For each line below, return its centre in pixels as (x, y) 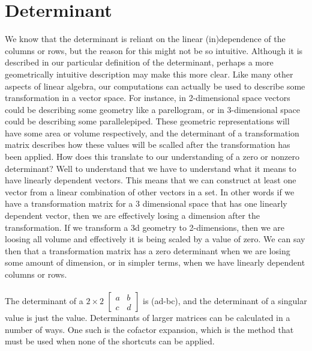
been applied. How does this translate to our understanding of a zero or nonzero (152, 157)
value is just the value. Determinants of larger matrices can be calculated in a (148, 318)
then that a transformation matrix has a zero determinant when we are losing (148, 250)
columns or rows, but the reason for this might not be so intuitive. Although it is (154, 50)
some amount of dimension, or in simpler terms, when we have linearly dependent (155, 262)
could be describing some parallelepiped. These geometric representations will (147, 121)
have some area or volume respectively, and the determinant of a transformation (152, 133)
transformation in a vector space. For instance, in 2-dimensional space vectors (148, 98)
